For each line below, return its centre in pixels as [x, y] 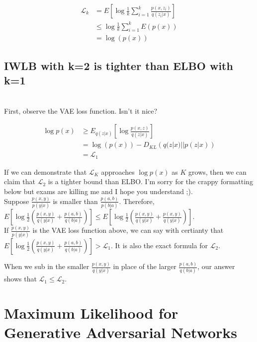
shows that [20, 279]
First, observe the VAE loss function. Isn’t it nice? [81, 110]
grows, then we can [217, 171]
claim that [20, 181]
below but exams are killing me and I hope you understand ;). [98, 191]
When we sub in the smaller [47, 266]
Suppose [17, 201]
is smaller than [75, 201]
